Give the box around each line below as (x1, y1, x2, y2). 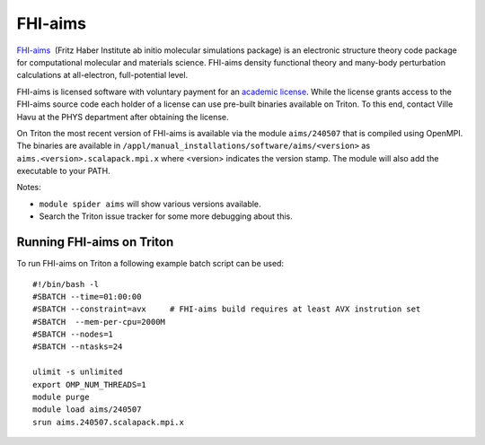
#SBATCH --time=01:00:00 (32, 292, 142, 301)
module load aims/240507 (32, 405, 142, 414)
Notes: (16, 182, 41, 193)
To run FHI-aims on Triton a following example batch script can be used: (16, 258, 285, 269)
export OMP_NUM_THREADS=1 (32, 380, 147, 389)
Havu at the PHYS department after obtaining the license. (16, 111, 229, 122)
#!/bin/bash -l (32, 279, 100, 289)
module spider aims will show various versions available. (39, 198, 261, 209)
